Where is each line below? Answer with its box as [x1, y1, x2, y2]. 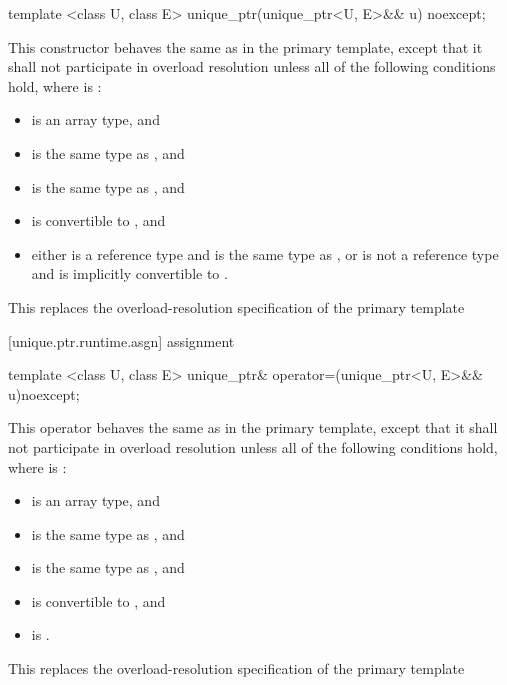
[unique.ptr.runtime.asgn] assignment [8, 330, 235, 351]
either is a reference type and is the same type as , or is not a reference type [31, 243, 499, 264]
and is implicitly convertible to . [31, 263, 228, 284]
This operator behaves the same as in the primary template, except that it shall [8, 417, 498, 438]
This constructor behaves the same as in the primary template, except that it [8, 36, 483, 57]
